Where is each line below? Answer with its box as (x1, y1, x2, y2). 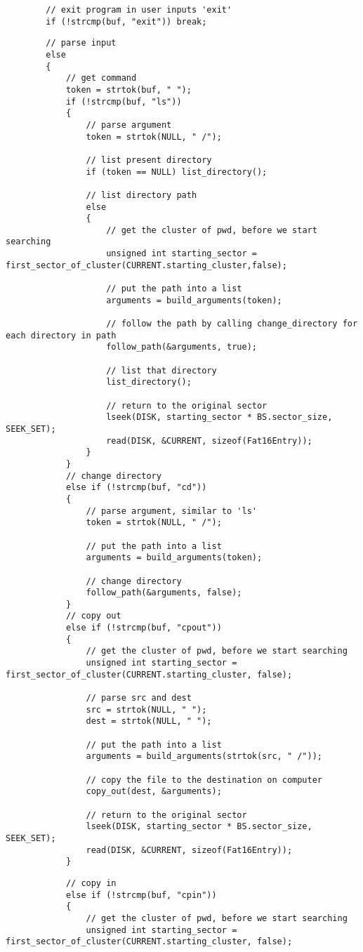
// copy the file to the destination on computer (86, 774, 323, 785)
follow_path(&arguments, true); (106, 342, 257, 352)
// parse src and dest (86, 693, 192, 703)
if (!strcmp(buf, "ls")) (65, 96, 182, 107)
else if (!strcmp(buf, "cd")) (65, 482, 207, 493)
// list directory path (86, 190, 197, 200)
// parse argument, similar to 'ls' (86, 505, 257, 516)
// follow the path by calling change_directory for (106, 319, 358, 329)
